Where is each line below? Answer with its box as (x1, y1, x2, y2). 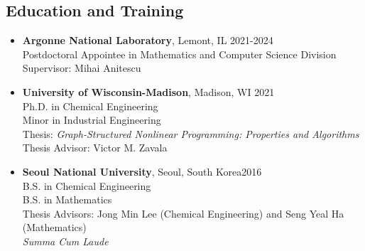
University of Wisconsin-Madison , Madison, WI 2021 (22, 84, 275, 99)
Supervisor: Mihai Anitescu (22, 60, 141, 75)
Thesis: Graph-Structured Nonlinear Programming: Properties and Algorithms (22, 126, 359, 141)
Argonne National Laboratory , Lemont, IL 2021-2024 (22, 33, 273, 48)
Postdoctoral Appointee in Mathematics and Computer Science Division (22, 46, 337, 61)
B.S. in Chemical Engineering (22, 178, 151, 193)
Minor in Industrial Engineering (22, 112, 161, 127)
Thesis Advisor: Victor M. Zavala (22, 140, 168, 155)
